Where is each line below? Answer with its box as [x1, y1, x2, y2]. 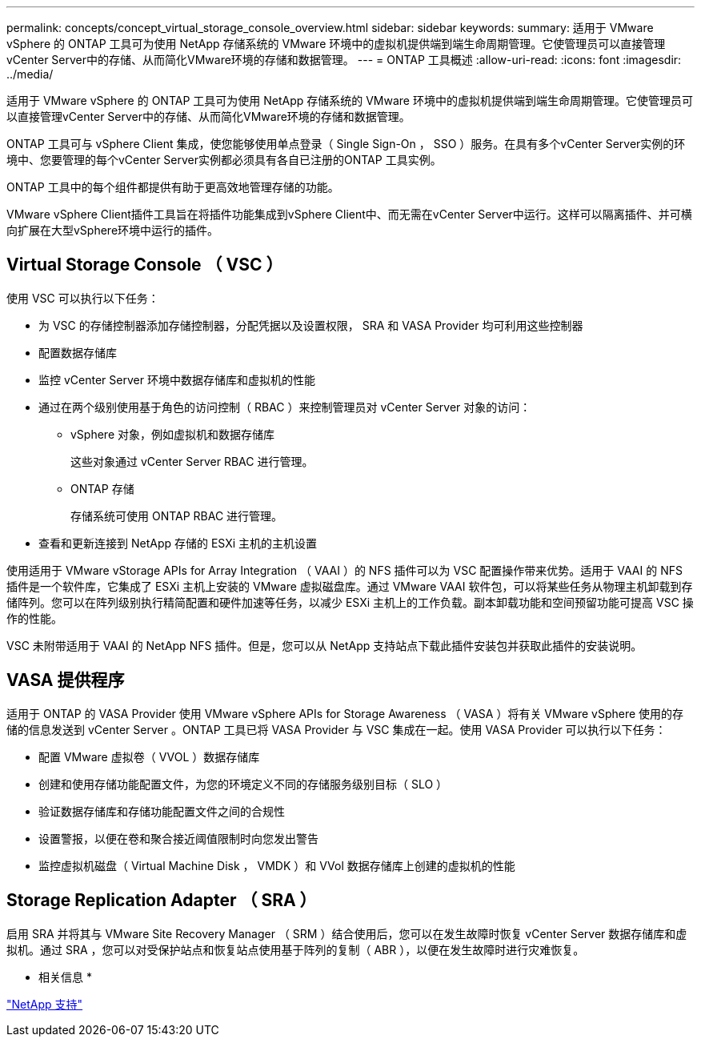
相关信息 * [38, 969, 92, 984]
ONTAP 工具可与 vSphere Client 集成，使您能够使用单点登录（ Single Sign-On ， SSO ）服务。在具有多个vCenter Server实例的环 [6, 137, 686, 150]
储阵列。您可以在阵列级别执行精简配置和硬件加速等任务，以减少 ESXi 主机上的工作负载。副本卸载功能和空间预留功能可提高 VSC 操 [6, 595, 694, 609]
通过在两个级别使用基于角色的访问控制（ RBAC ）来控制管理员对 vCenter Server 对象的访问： [38, 399, 531, 414]
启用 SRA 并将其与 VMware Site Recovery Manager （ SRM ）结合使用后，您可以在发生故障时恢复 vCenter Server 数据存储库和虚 [6, 926, 687, 941]
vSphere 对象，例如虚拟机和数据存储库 [70, 427, 275, 441]
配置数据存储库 [38, 345, 117, 359]
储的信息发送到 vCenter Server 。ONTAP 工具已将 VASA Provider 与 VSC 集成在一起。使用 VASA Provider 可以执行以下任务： [6, 722, 667, 736]
